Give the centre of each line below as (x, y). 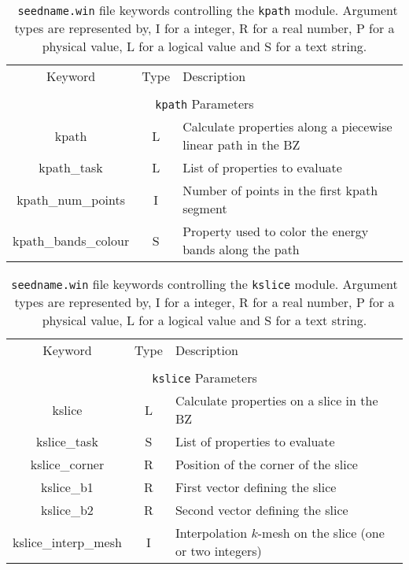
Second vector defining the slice (262, 510)
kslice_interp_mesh (67, 542)
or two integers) (218, 551)
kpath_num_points (71, 199)
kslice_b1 (67, 487)
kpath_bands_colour (71, 240)
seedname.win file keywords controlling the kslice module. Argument (204, 284)
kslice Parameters (204, 378)
